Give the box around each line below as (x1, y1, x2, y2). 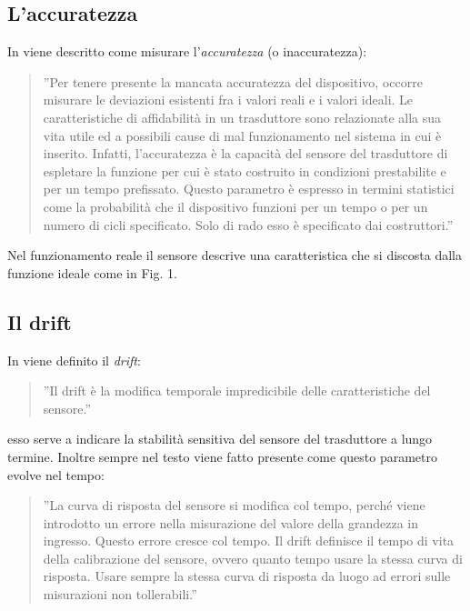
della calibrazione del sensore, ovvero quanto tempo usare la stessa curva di (43, 548, 463, 567)
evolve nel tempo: (7, 465, 105, 484)
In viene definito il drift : (7, 350, 141, 369)
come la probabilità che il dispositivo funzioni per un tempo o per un (43, 196, 428, 215)
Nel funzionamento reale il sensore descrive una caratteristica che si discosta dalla (7, 245, 463, 265)
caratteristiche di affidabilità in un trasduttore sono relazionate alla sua (43, 107, 442, 126)
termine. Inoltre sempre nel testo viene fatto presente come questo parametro (7, 446, 437, 466)
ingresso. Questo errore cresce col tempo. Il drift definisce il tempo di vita (43, 531, 455, 550)
